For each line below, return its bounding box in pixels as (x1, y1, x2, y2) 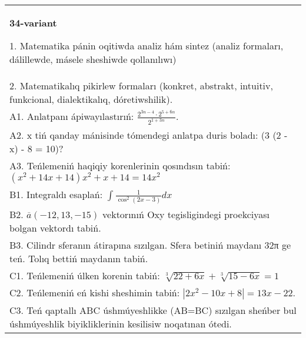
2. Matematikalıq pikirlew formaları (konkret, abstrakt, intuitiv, (9, 79, 273, 92)
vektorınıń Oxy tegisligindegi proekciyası (102, 207, 270, 221)
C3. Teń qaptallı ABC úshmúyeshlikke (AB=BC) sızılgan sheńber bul (9, 303, 297, 317)
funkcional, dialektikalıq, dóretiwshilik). (9, 92, 173, 106)
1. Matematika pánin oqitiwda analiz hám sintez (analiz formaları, (9, 39, 284, 52)
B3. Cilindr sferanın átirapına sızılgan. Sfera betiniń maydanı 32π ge (9, 237, 291, 252)
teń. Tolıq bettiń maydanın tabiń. (9, 251, 148, 265)
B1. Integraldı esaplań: (9, 188, 103, 202)
